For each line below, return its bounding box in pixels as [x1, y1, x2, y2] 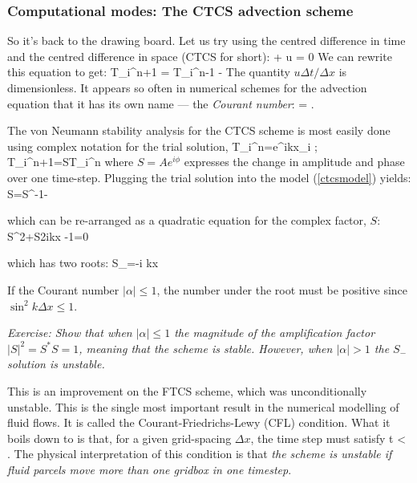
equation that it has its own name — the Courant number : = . [7, 95, 314, 112]
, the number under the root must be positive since [156, 281, 408, 298]
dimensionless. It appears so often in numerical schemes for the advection [7, 79, 367, 95]
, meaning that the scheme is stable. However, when [79, 339, 333, 356]
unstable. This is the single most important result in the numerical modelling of [7, 398, 399, 415]
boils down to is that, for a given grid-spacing [7, 429, 232, 446]
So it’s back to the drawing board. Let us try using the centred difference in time [7, 32, 406, 49]
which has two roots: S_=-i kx [7, 254, 159, 271]
